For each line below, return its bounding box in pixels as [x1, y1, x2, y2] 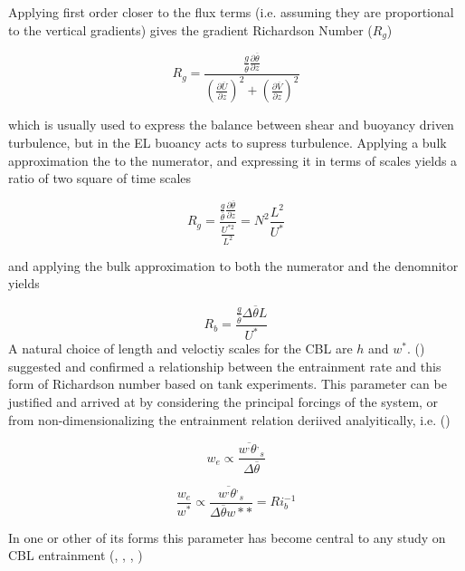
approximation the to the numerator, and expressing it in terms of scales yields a [8, 150, 458, 169]
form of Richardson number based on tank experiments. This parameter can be [8, 374, 447, 393]
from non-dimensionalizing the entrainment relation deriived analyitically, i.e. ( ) [8, 410, 451, 429]
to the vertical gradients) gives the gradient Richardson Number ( [8, 20, 373, 39]
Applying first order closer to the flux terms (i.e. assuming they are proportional [8, 3, 454, 21]
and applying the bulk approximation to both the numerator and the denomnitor [8, 256, 459, 275]
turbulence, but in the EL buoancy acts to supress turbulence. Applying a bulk [8, 132, 447, 151]
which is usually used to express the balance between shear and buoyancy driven [8, 115, 454, 134]
